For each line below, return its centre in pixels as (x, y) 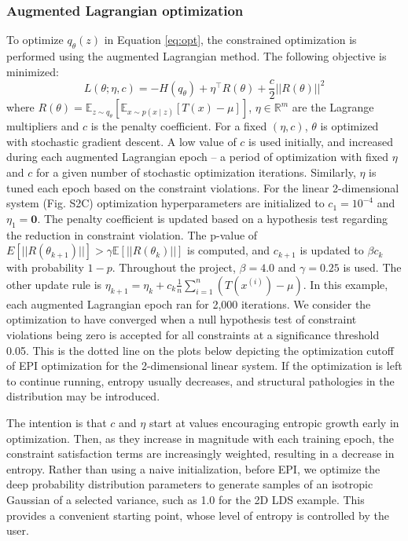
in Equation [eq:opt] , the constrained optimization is (230, 40)
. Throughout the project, (174, 267)
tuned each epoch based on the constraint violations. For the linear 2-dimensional (203, 187)
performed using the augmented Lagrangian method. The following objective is (197, 56)
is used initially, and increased (321, 141)
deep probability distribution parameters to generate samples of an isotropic (190, 484)
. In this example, (346, 284)
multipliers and (43, 126)
